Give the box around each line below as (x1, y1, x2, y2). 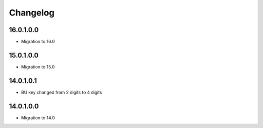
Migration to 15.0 (21, 64, 55, 70)
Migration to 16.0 (21, 39, 55, 45)
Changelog (9, 7, 55, 18)
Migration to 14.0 (21, 114, 55, 121)
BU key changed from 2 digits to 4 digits (21, 89, 102, 95)
